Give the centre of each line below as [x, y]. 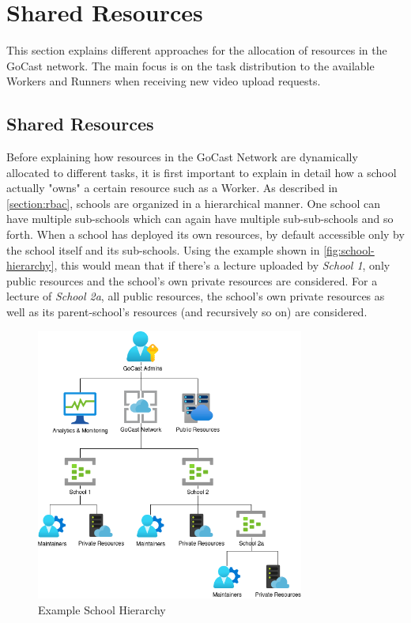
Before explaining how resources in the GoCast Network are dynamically [182, 157]
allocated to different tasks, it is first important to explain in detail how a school [202, 172]
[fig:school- [349, 249]
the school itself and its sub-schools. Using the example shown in [163, 249]
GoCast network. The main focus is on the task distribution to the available [190, 65]
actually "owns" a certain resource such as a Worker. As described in [172, 188]
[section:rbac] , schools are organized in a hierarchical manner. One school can [194, 203]
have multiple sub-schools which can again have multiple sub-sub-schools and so [200, 219]
